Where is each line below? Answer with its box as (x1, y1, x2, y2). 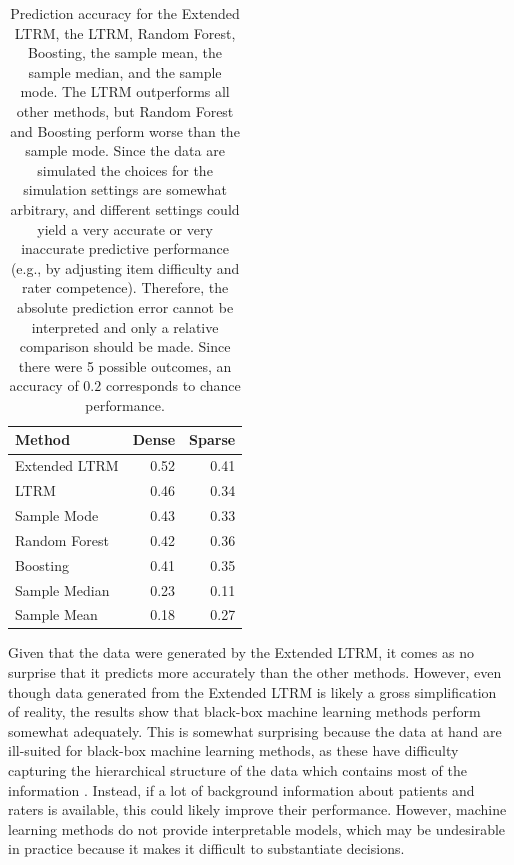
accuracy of (9, 375, 79, 396)
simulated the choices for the (37, 159, 213, 180)
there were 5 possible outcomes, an (18, 355, 232, 376)
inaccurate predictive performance (21, 238, 229, 259)
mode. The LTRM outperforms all (20, 81, 230, 102)
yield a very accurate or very (37, 218, 213, 239)
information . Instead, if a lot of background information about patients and (8, 779, 475, 800)
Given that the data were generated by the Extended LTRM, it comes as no (8, 642, 475, 663)
